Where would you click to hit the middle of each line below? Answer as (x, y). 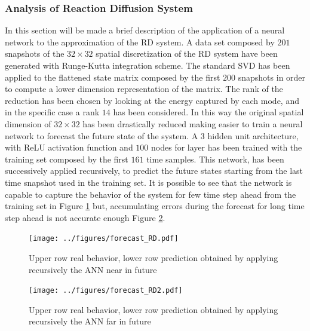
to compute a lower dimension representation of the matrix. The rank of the (144, 89)
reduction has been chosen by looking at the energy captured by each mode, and (152, 100)
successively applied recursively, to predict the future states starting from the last (154, 171)
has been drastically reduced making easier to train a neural (193, 123)
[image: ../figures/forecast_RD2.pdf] (106, 291)
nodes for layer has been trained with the (227, 147)
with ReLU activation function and (69, 147)
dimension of (28, 123)
